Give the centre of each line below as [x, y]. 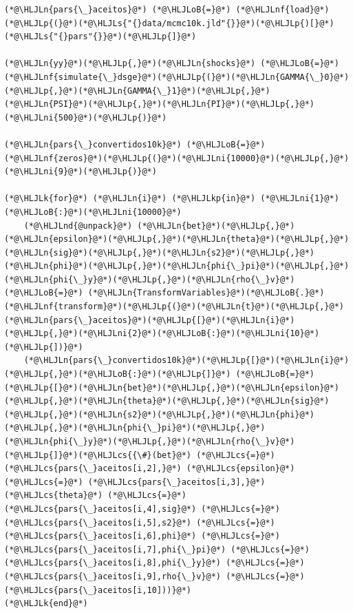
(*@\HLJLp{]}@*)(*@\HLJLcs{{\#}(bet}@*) [98, 455]
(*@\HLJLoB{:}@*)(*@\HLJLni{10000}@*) [93, 212]
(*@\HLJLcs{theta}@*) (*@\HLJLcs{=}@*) [95, 496]
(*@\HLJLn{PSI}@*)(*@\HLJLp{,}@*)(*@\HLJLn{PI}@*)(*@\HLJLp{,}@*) [160, 104]
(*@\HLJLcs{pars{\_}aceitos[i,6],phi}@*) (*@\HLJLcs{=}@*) [142, 536]
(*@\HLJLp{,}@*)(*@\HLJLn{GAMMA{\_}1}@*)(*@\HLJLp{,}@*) [137, 91]
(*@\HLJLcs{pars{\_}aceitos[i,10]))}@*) [98, 590]
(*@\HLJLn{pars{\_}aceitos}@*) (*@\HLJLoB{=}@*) [118, 10]
